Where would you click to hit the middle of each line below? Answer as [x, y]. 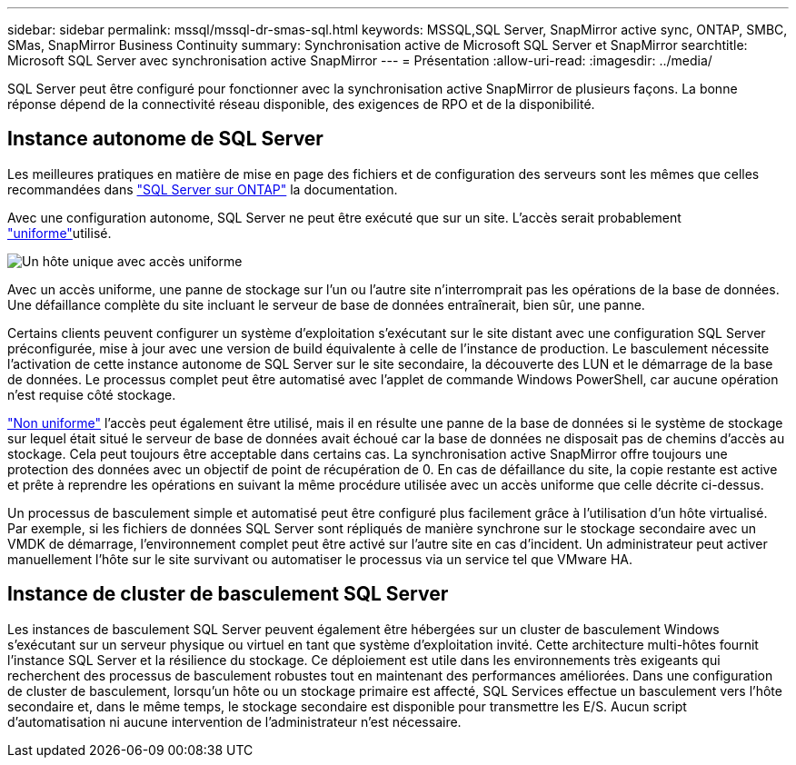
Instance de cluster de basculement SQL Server [228, 594]
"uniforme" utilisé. [60, 233]
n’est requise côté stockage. [92, 394]
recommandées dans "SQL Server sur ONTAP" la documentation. [203, 189]
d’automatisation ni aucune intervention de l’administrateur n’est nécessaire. [234, 721]
